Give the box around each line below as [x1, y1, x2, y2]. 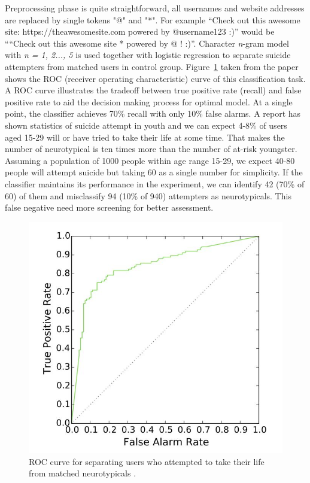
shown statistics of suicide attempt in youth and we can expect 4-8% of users [5, 119, 287, 131]
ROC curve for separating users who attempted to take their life [29, 455, 265, 467]
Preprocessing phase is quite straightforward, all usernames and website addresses [5, 2, 305, 14]
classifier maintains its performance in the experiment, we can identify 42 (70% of [5, 177, 305, 190]
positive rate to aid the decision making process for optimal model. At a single [5, 95, 293, 108]
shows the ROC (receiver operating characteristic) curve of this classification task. [5, 72, 306, 84]
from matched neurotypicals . [29, 467, 136, 479]
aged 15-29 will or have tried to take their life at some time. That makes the [5, 130, 285, 143]
